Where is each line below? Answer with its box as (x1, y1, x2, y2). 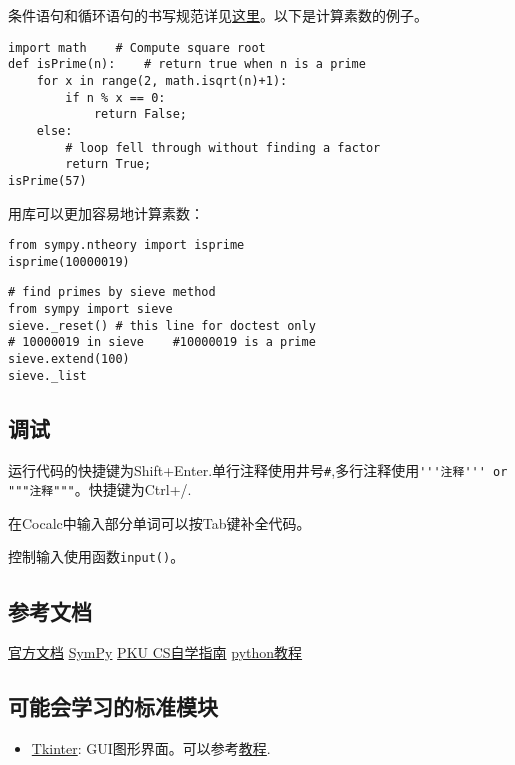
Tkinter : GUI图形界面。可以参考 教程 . (31, 738, 271, 759)
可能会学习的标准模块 (8, 691, 218, 722)
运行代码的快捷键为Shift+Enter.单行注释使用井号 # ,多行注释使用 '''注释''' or (8, 459, 508, 480)
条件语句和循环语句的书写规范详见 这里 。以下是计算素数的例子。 (8, 5, 428, 25)
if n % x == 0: (65, 90, 166, 105)
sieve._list (8, 368, 87, 383)
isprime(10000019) (8, 254, 130, 269)
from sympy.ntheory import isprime (8, 238, 245, 253)
